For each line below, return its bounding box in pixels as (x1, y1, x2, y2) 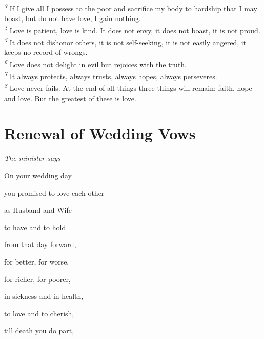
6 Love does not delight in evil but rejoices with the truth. (4, 57, 187, 69)
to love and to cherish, (4, 308, 74, 318)
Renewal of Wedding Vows (4, 123, 196, 144)
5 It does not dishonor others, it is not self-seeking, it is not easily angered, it (4, 35, 247, 47)
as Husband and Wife (4, 204, 72, 215)
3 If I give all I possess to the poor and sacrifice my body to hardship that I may (4, 2, 257, 13)
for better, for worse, (4, 256, 69, 267)
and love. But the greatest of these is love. (4, 92, 136, 103)
